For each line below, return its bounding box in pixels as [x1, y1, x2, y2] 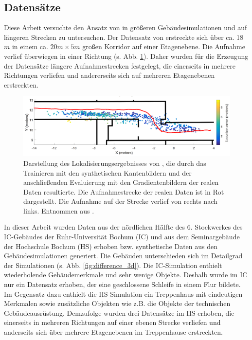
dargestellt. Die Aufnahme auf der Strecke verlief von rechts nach [23, 196, 217, 206]
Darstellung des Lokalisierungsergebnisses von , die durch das [23, 158, 206, 168]
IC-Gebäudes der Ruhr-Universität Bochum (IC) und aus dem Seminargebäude [4, 232, 240, 242]
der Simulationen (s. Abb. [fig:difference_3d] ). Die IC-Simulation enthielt [4, 260, 222, 270]
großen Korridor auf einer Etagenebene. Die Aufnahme [82, 41, 245, 52]
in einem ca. [12, 41, 48, 52]
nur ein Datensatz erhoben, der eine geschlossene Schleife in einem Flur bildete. [4, 279, 241, 289]
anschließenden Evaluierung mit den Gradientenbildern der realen [23, 177, 219, 187]
